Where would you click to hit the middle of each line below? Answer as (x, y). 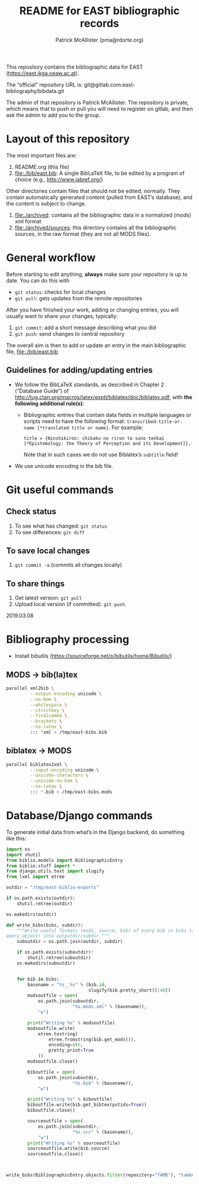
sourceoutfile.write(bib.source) (69, 1148)
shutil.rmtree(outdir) (45, 904)
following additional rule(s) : (49, 403)
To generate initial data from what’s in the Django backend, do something (95, 832)
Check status (31, 511)
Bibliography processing (68, 639)
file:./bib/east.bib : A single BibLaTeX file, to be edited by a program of (99, 173)
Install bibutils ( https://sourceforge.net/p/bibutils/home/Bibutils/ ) (93, 656)
